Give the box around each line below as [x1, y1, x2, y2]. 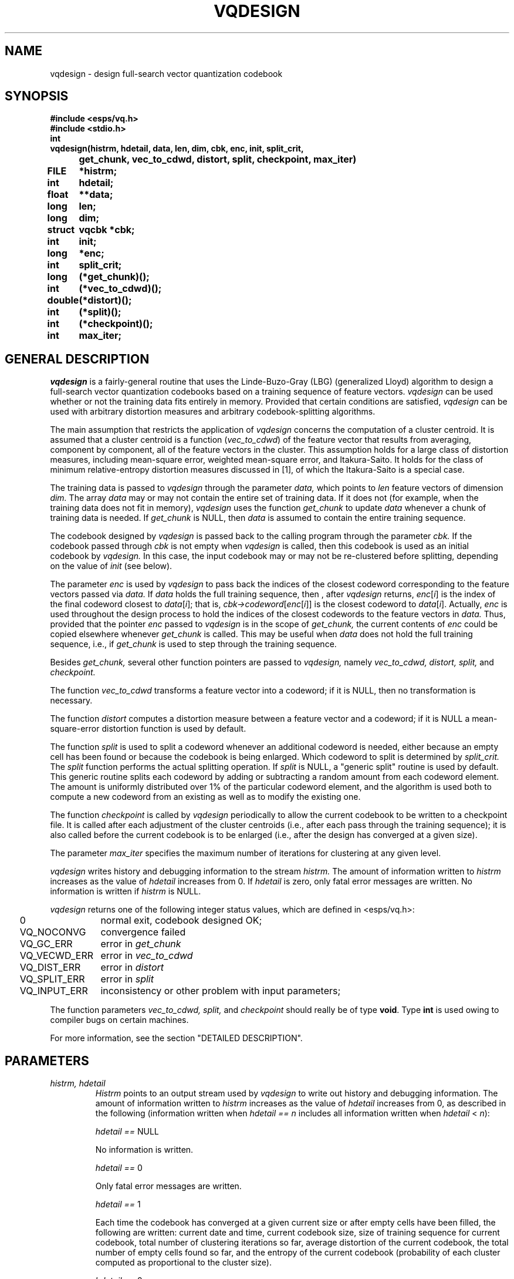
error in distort [100, 961, 164, 974]
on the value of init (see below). [50, 561, 173, 571]
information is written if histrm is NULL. [50, 886, 201, 897]
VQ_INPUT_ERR [19, 985, 88, 997]
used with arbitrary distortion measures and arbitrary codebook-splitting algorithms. [50, 406, 376, 417]
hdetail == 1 [95, 1199, 141, 1210]
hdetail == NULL [95, 1126, 159, 1137]
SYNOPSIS [5, 89, 69, 104]
